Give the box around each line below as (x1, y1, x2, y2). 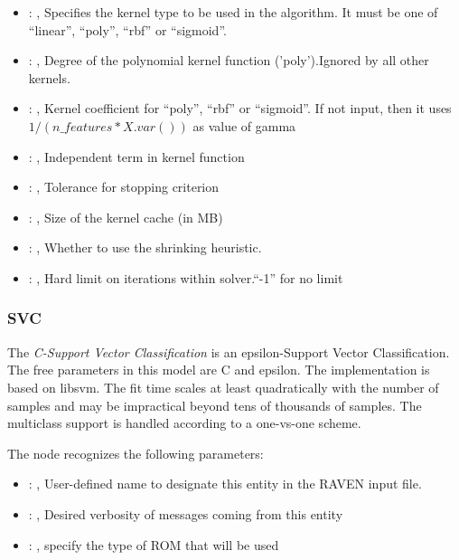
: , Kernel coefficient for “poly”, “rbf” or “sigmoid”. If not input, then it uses (28, 99, 452, 118)
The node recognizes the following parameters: (7, 443, 264, 462)
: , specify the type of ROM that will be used (28, 535, 279, 554)
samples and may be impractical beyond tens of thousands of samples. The (7, 395, 422, 414)
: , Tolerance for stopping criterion (28, 177, 220, 196)
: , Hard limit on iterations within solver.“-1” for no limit (28, 268, 343, 287)
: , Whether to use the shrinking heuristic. (28, 238, 262, 257)
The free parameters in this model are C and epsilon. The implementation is (7, 360, 430, 379)
